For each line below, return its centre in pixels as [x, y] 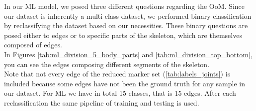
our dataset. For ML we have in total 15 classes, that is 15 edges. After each [120, 93]
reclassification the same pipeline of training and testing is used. [102, 102]
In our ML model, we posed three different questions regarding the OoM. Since [125, 6]
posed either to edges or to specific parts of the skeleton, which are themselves [123, 35]
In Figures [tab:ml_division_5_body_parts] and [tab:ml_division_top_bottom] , [128, 54]
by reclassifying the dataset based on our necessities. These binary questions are [126, 25]
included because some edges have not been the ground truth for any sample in [125, 83]
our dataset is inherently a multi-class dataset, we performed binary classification [128, 16]
